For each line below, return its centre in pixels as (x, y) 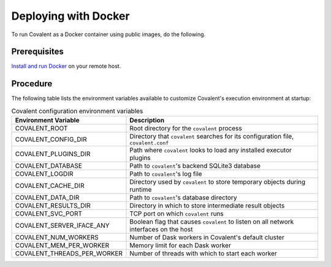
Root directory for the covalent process (186, 129)
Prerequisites (37, 52)
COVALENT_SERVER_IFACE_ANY (62, 225)
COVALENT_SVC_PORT (49, 214)
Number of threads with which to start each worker (203, 254)
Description (147, 121)
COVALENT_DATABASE (49, 166)
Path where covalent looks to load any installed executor (211, 150)
